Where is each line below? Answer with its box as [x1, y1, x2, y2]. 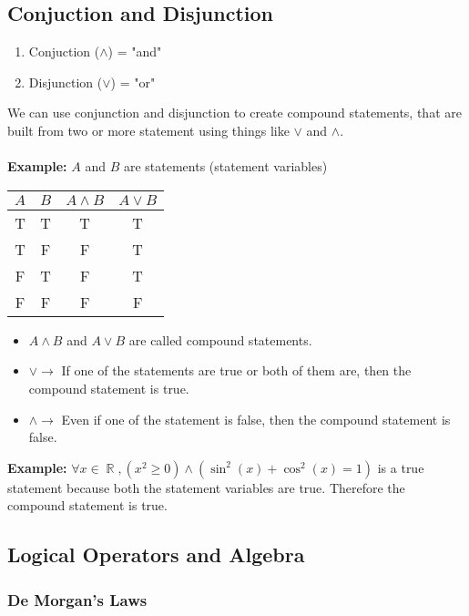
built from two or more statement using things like [7, 120, 290, 139]
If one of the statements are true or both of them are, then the [61, 361, 412, 380]
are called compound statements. [128, 330, 312, 349]
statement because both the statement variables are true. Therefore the [7, 477, 405, 497]
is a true [377, 457, 424, 477]
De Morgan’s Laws [7, 588, 148, 611]
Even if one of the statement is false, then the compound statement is [61, 409, 451, 428]
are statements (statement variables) [123, 157, 328, 176]
